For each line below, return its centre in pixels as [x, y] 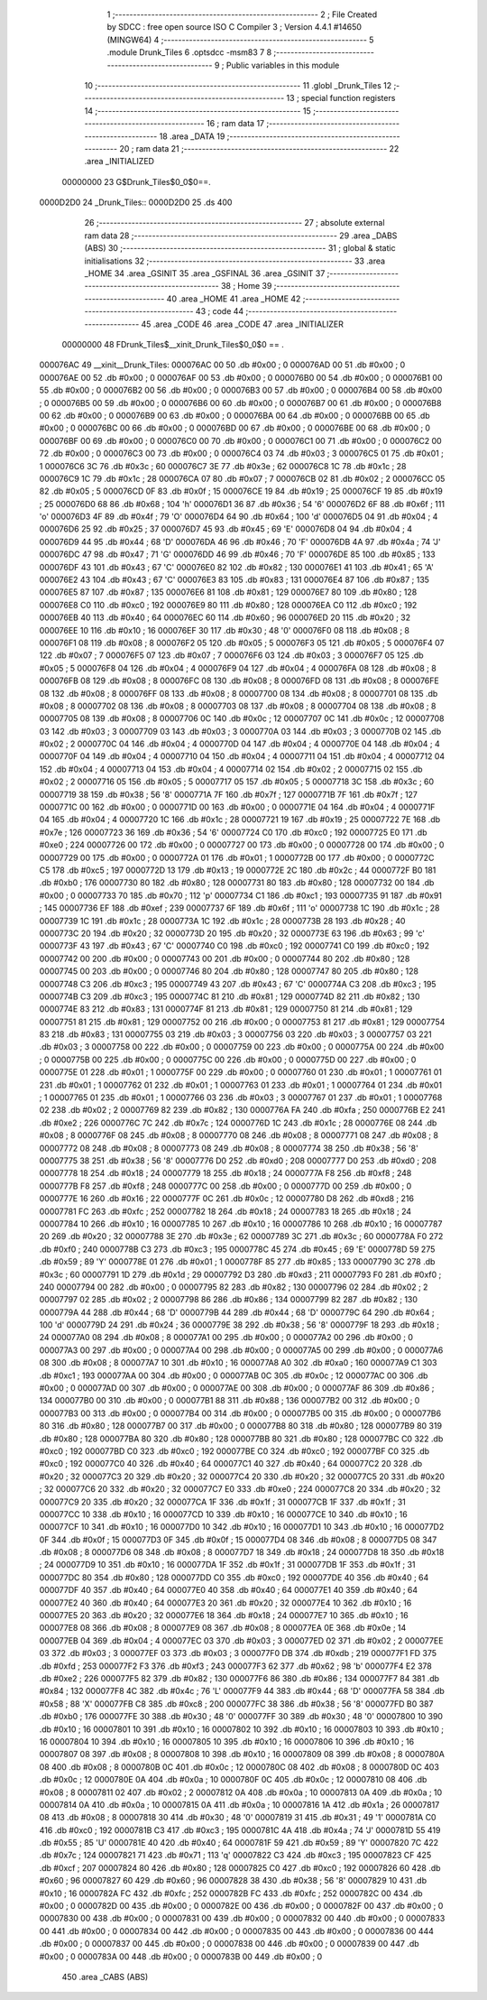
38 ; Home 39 [247, 286]
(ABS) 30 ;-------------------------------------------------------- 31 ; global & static [240, 248]
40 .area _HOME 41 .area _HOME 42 [234, 299]
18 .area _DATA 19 [192, 136]
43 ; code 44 [220, 311]
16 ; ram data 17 [235, 124]
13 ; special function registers [341, 98]
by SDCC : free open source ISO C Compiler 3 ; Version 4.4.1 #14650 [234, 27]
